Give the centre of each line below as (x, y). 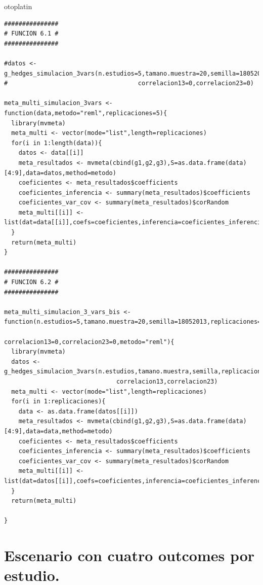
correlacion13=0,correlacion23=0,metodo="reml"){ (89, 342)
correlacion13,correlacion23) (167, 381)
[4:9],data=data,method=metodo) (58, 431)
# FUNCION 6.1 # (31, 34)
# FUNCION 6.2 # (31, 282)
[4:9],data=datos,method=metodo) (60, 173)
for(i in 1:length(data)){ (57, 143)
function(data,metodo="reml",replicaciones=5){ (86, 113)
